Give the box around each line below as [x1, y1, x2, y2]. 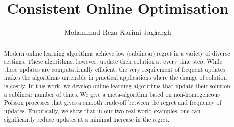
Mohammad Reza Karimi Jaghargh [64, 27, 171, 37]
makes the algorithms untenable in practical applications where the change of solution [4, 73, 227, 82]
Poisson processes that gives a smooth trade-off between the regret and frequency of [4, 98, 222, 107]
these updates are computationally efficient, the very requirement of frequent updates [4, 65, 225, 73]
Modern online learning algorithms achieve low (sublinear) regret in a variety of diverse [4, 49, 230, 57]
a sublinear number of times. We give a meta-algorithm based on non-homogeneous [4, 90, 220, 98]
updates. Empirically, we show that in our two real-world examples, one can [4, 107, 201, 115]
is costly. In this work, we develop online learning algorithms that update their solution [4, 82, 230, 90]
